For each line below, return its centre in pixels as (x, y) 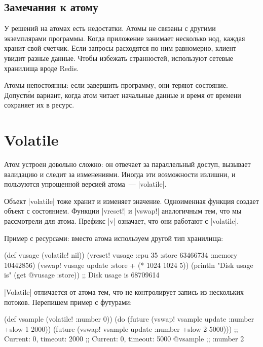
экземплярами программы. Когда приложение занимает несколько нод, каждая (125, 38)
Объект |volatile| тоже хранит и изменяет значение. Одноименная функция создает (131, 201)
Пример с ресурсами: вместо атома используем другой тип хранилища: (114, 238)
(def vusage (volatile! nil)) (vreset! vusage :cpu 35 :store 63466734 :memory (121, 255)
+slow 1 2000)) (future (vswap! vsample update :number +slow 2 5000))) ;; (121, 328)
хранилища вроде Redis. (42, 68)
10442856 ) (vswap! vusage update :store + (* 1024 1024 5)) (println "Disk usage (129, 265)
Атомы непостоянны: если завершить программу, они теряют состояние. (116, 85)
